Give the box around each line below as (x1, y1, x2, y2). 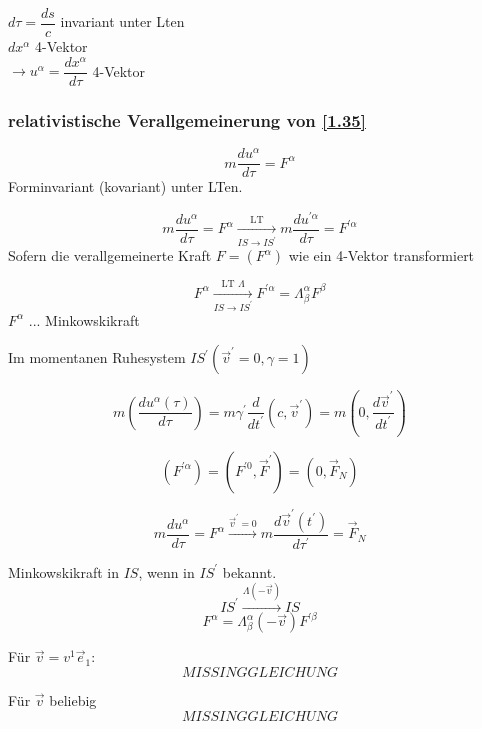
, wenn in (138, 561, 195, 582)
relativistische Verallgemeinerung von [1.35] (8, 107, 366, 132)
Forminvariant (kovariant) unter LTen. (8, 176, 243, 197)
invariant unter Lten (60, 11, 185, 32)
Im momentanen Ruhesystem (8, 347, 186, 368)
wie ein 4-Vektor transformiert (288, 245, 475, 266)
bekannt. (222, 561, 277, 582)
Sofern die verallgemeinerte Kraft (8, 245, 212, 266)
